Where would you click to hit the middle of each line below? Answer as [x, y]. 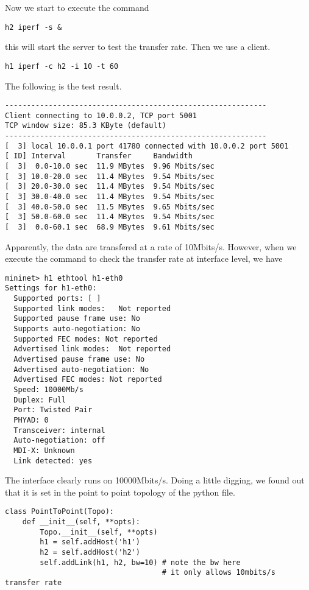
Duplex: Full [40, 400]
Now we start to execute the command [77, 7]
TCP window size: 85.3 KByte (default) [86, 126]
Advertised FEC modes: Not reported [88, 380]
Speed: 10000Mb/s [48, 390]
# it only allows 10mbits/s [218, 573]
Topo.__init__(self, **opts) [99, 532]
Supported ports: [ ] [57, 299]
